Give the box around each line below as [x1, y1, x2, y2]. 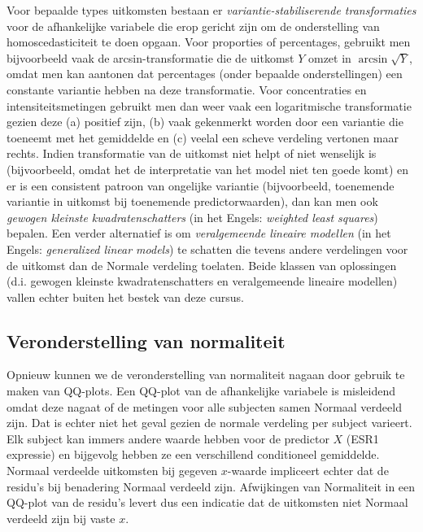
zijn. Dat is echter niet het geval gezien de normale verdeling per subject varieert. [7, 414, 412, 431]
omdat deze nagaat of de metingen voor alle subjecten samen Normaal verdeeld [7, 398, 402, 415]
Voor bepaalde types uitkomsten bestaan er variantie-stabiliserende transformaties [7, 2, 416, 18]
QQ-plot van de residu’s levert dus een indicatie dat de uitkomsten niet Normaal [7, 494, 408, 511]
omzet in [307, 49, 351, 66]
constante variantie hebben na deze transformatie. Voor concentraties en [7, 81, 367, 98]
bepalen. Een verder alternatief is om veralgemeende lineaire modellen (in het [7, 225, 391, 242]
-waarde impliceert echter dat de [227, 462, 389, 479]
